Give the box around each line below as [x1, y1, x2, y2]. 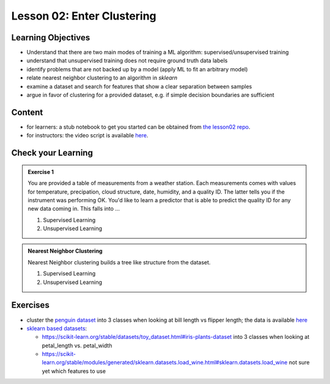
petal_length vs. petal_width [42, 342, 112, 349]
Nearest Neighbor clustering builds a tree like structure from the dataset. [28, 258, 211, 266]
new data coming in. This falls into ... [28, 205, 120, 212]
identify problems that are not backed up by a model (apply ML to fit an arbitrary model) [26, 65, 248, 73]
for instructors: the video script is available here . [26, 132, 149, 139]
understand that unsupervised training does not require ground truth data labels [26, 57, 228, 64]
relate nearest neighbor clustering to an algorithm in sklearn [26, 74, 178, 82]
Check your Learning [11, 148, 93, 158]
